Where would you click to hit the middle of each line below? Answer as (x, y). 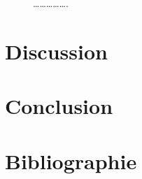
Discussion (56, 51)
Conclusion (59, 106)
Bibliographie (71, 160)
